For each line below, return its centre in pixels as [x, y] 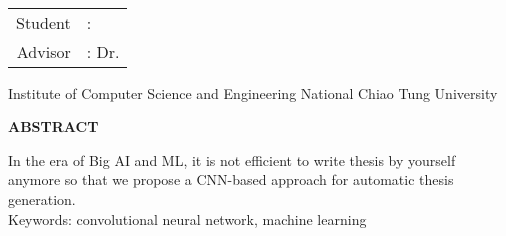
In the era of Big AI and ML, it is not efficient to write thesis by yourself [232, 159]
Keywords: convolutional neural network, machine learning [187, 218]
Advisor [43, 51]
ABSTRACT [53, 126]
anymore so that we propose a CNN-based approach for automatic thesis [231, 179]
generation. [42, 198]
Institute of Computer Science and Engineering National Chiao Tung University [253, 92]
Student [43, 22]
